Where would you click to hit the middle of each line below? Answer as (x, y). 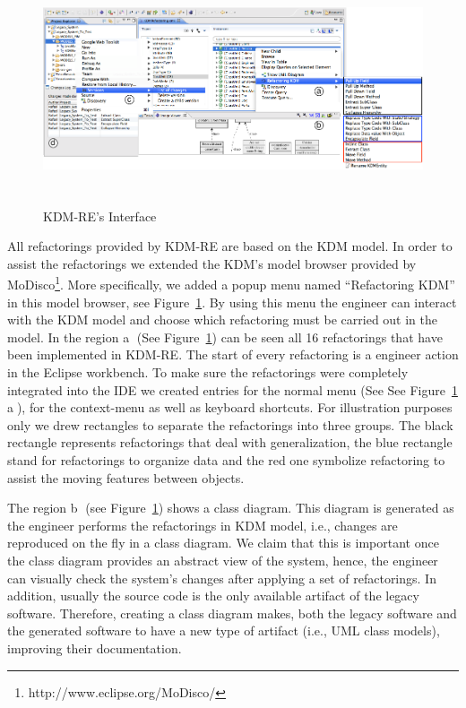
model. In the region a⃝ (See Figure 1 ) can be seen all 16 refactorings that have (225, 337)
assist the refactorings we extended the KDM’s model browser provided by (212, 263)
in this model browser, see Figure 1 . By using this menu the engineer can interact (232, 302)
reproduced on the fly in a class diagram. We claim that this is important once (223, 543)
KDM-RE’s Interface (100, 216)
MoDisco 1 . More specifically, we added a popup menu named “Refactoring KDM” (231, 283)
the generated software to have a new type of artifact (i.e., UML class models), (224, 630)
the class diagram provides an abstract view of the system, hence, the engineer (223, 560)
